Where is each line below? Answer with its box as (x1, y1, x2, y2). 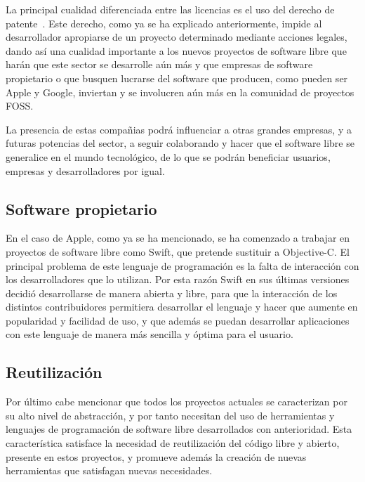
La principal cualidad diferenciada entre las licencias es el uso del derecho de (6, 2, 335, 16)
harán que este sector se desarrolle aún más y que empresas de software (6, 57, 313, 72)
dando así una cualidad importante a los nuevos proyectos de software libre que (6, 43, 347, 58)
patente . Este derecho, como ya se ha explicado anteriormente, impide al (6, 15, 322, 30)
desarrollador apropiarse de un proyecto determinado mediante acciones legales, (6, 30, 347, 44)
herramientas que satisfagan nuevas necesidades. (6, 463, 213, 478)
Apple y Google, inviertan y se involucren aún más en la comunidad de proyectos (6, 84, 354, 99)
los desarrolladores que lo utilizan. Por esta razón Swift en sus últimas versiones (6, 272, 350, 287)
